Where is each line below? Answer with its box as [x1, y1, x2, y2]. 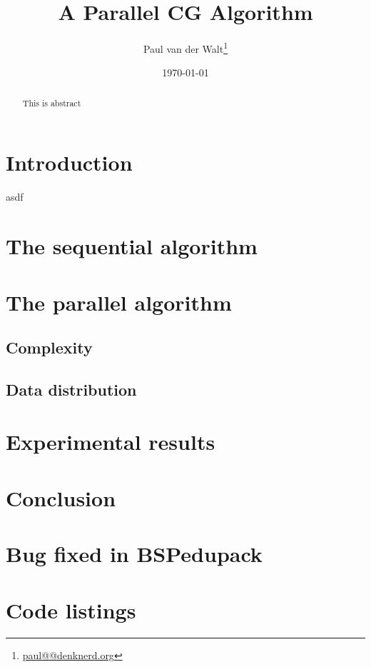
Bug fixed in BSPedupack [6, 539, 263, 568]
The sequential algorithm [6, 231, 258, 261]
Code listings [6, 595, 136, 624]
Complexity [6, 336, 93, 358]
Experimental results [6, 427, 215, 456]
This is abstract [22, 96, 81, 109]
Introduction [6, 148, 133, 177]
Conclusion [6, 483, 116, 512]
